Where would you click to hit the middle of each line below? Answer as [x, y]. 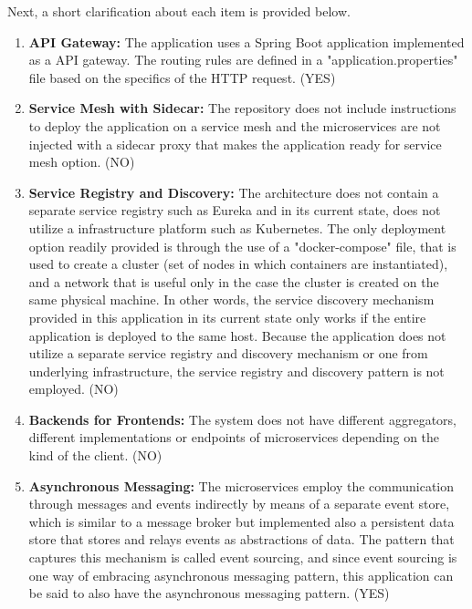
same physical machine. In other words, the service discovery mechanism [231, 299]
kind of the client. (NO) [95, 455]
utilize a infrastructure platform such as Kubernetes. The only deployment [237, 227]
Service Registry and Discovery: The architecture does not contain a [234, 192]
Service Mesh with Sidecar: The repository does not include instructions [242, 108]
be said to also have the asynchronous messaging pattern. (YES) [209, 593]
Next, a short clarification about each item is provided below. [179, 11]
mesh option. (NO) [82, 162]
